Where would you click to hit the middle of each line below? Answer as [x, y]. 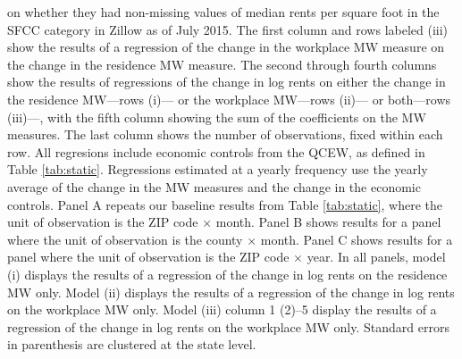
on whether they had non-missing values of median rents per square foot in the [223, 12]
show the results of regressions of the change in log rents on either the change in [227, 82]
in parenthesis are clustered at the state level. [132, 344]
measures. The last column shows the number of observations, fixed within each [225, 134]
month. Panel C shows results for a [357, 239]
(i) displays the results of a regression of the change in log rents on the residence [227, 274]
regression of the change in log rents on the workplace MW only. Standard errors [228, 326]
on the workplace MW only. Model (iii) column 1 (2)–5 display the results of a [222, 309]
